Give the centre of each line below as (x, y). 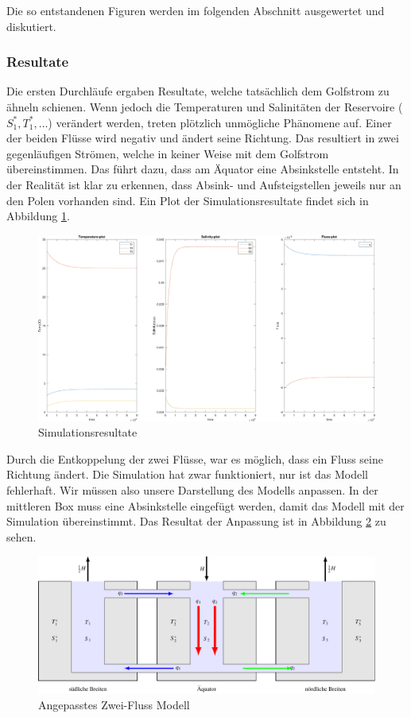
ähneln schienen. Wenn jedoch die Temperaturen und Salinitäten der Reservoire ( (205, 107)
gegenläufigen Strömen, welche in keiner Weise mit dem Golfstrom (168, 153)
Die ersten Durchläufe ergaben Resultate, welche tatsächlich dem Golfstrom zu (198, 91)
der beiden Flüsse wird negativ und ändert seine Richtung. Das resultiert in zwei (203, 138)
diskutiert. (31, 26)
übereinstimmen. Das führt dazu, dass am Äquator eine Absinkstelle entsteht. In (203, 169)
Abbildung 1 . (38, 216)
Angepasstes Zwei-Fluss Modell (114, 705)
